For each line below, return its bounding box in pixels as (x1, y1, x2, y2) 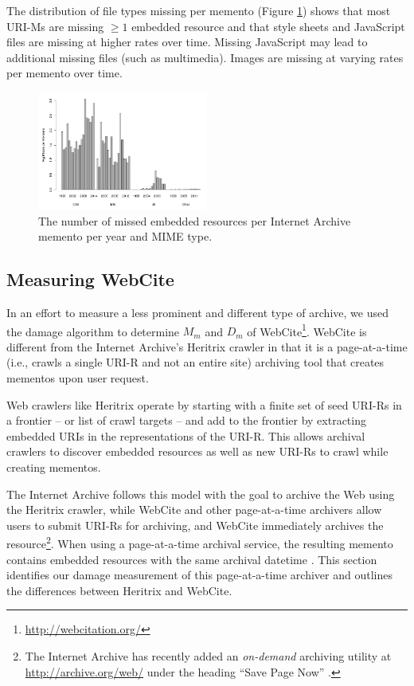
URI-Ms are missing (6, 18, 104, 34)
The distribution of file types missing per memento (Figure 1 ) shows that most (6, 2, 391, 18)
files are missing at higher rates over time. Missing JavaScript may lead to (6, 33, 368, 50)
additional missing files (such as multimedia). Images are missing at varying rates (6, 49, 404, 65)
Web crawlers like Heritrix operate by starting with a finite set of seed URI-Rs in (6, 396, 402, 413)
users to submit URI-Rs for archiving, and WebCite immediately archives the (6, 516, 384, 533)
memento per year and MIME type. (38, 228, 213, 245)
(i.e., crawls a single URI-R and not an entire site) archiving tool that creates (6, 354, 385, 370)
